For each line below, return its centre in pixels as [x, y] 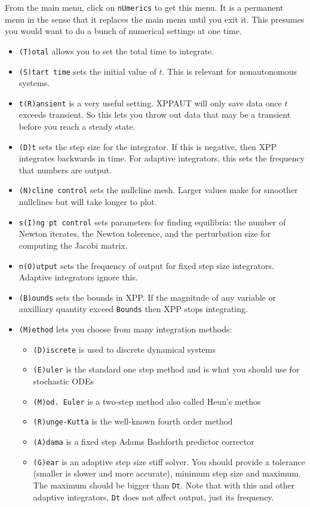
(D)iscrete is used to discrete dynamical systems [124, 349]
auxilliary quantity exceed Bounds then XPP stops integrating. [133, 309]
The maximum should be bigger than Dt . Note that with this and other [164, 485]
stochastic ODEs [63, 381]
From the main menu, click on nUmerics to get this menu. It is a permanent [144, 7]
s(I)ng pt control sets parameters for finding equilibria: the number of [152, 222]
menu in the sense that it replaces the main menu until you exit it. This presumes [155, 19]
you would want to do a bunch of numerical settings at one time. [123, 31]
